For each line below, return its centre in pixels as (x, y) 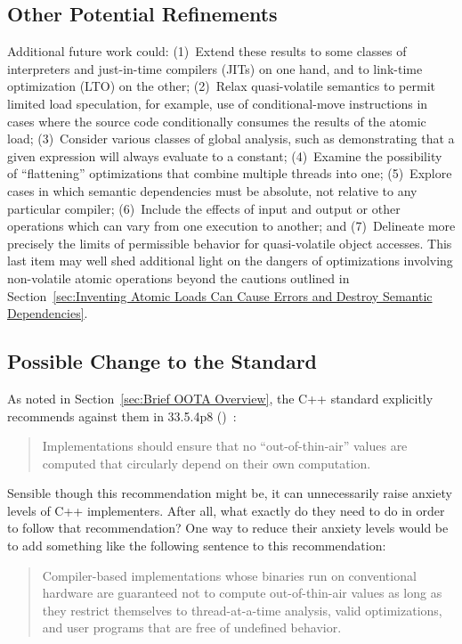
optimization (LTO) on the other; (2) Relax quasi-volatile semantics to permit (221, 86)
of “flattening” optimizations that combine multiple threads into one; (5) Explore (230, 173)
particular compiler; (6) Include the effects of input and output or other (204, 208)
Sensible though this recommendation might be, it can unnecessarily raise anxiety (230, 493)
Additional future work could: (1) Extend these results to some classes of (207, 51)
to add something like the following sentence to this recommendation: (197, 546)
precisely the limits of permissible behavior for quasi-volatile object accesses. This (230, 243)
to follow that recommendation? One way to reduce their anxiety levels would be (228, 528)
